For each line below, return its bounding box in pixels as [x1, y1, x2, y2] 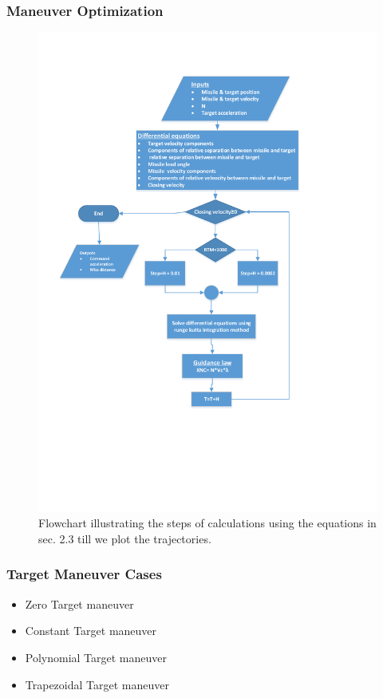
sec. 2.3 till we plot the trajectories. [38, 530, 211, 546]
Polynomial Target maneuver [25, 649, 168, 665]
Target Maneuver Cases [6, 564, 162, 584]
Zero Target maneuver [25, 595, 134, 612]
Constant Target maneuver [25, 622, 157, 639]
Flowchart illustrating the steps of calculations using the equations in [38, 515, 377, 531]
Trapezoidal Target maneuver [25, 676, 169, 692]
